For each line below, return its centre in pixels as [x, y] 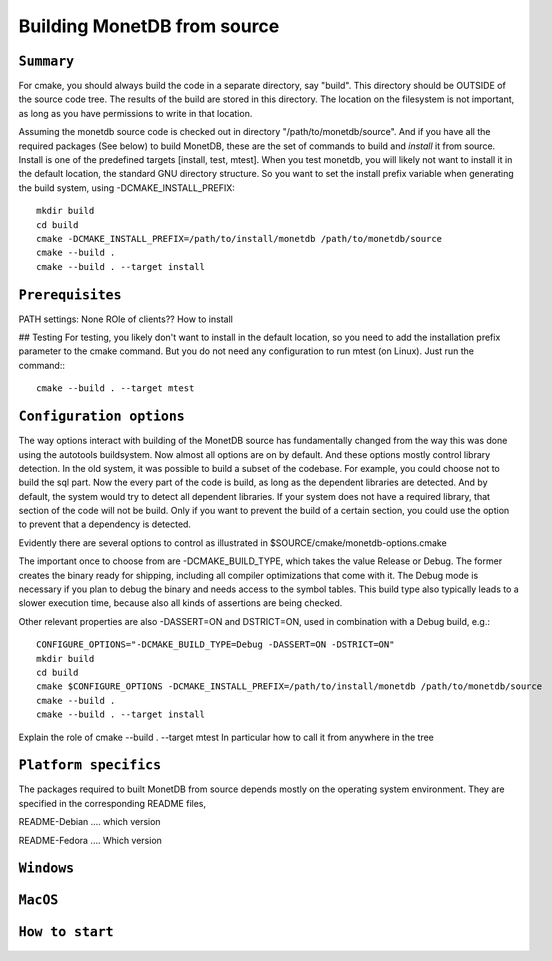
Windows [46, 868]
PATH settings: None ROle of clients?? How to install [126, 319]
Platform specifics [90, 765]
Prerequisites [70, 294]
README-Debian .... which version [89, 822]
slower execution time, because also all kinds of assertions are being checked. [180, 603]
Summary [46, 61]
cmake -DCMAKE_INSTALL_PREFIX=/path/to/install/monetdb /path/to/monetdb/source [239, 238]
